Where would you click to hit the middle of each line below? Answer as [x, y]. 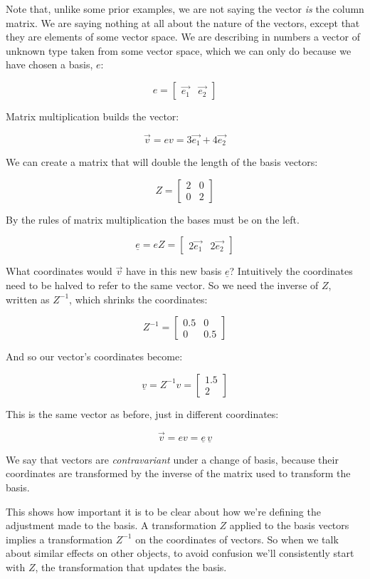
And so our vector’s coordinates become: [94, 356]
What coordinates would [59, 271]
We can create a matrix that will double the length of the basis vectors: [162, 162]
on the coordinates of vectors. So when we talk [237, 539]
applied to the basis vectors [289, 525]
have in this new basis [174, 271]
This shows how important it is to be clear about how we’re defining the [163, 511]
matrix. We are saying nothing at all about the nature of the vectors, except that [183, 22]
